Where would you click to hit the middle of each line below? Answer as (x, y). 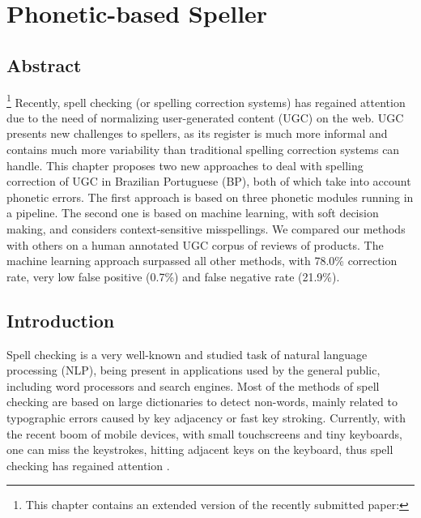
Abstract (44, 64)
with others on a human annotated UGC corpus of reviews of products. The (195, 244)
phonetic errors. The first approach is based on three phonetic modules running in (210, 197)
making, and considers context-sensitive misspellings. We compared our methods (206, 228)
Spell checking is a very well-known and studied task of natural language (187, 354)
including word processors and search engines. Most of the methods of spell (193, 385)
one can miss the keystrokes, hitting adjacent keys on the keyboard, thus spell (200, 450)
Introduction (61, 320)
